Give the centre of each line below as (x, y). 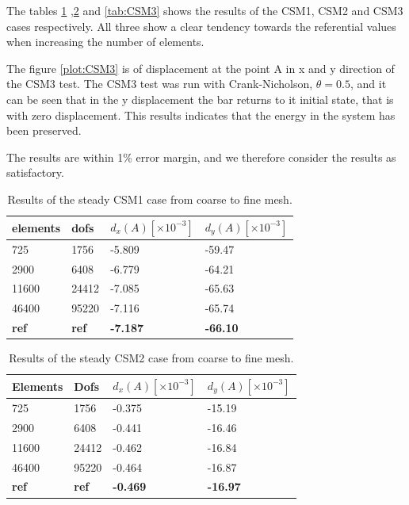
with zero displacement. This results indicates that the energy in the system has (201, 115)
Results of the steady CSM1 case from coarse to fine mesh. (150, 199)
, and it (368, 84)
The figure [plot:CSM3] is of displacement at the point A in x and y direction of (201, 68)
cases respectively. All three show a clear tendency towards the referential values (201, 26)
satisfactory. (35, 172)
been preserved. (44, 130)
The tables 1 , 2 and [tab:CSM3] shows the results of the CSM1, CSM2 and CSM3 (205, 10)
